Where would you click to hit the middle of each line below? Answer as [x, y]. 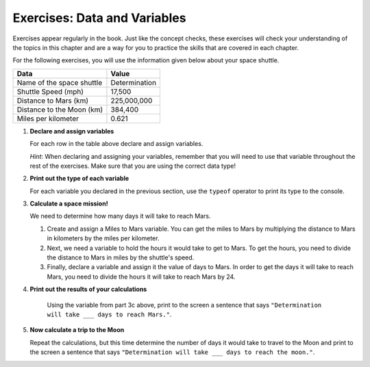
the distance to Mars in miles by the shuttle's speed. [121, 257]
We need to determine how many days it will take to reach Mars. [120, 216]
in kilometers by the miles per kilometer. [103, 238]
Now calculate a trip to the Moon [77, 330]
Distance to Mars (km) [53, 101]
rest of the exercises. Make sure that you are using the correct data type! [133, 166]
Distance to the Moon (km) [60, 110]
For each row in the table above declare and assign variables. [116, 144]
